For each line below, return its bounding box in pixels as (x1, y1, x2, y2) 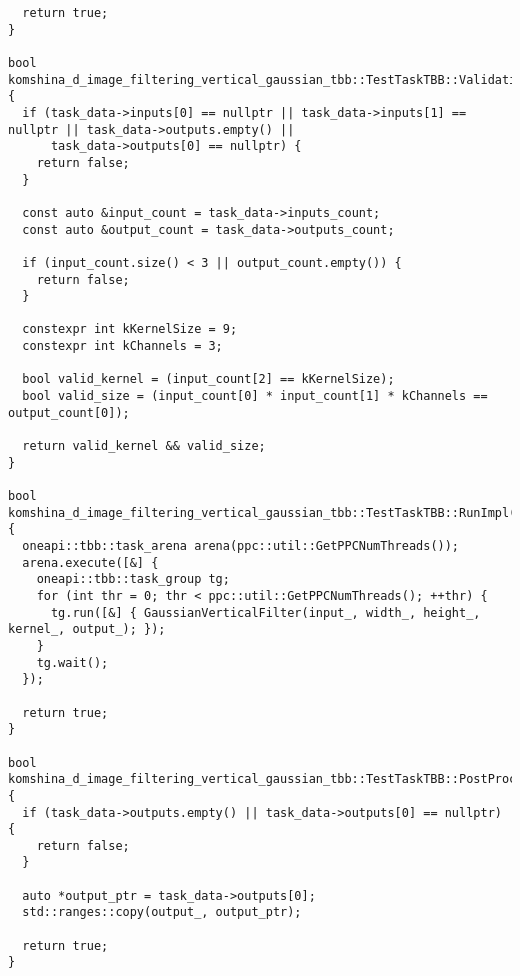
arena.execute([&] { (22, 555, 159, 570)
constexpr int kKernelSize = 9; (22, 322, 238, 337)
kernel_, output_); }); (8, 622, 166, 637)
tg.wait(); (36, 655, 109, 670)
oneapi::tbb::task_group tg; (36, 572, 230, 587)
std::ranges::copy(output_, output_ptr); (22, 905, 302, 920)
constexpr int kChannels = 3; (22, 339, 223, 354)
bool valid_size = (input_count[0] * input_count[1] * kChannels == (22, 389, 488, 404)
